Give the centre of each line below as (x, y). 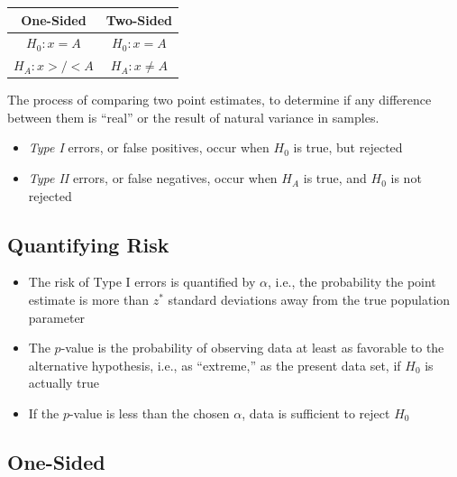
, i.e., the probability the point (352, 282)
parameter (57, 317)
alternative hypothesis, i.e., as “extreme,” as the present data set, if (215, 365)
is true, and (335, 178)
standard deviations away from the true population (309, 300)
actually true (64, 383)
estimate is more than (88, 300)
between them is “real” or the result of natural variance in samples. (193, 117)
